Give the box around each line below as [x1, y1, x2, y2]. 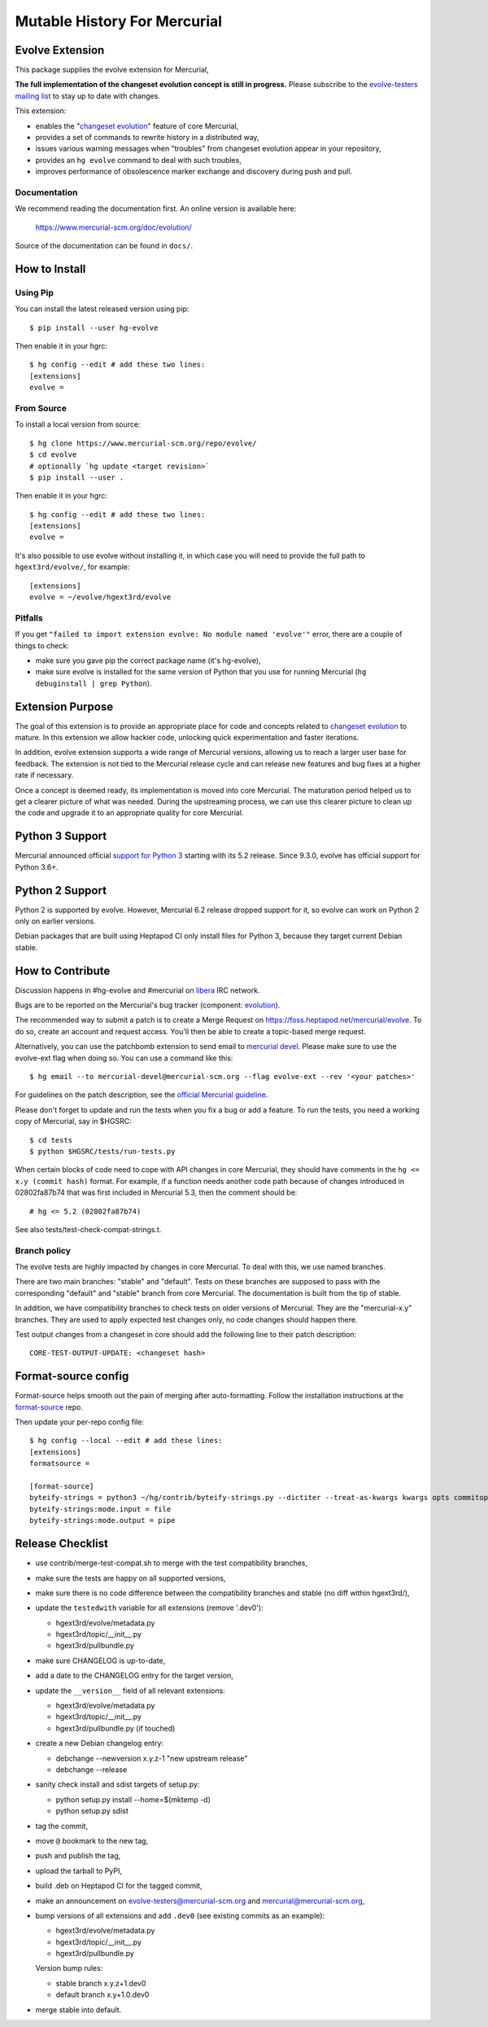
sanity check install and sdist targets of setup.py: [35, 1779, 200, 1789]
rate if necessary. [15, 770, 74, 780]
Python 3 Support [15, 829, 107, 843]
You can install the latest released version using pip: [15, 304, 190, 314]
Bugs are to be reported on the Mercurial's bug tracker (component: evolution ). [15, 1000, 281, 1010]
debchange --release [55, 1764, 128, 1775]
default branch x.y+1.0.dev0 [55, 1990, 150, 1999]
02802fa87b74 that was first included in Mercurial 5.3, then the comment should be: [15, 1187, 298, 1197]
